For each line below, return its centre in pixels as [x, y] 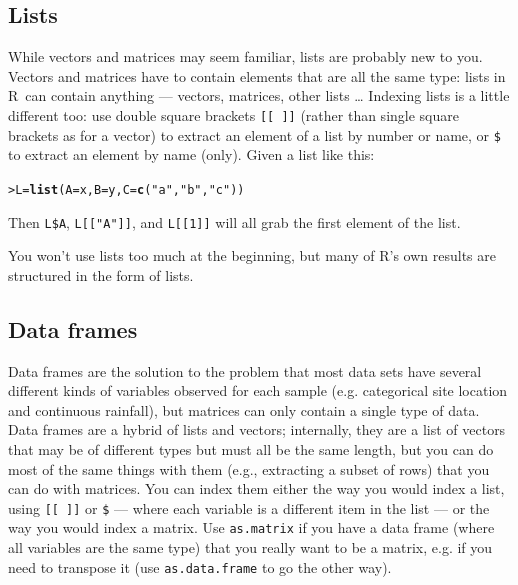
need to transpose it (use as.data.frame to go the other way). [200, 566]
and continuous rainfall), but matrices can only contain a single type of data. [244, 409]
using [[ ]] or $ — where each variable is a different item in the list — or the [249, 507]
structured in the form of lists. [101, 274]
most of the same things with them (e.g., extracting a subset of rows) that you [249, 468]
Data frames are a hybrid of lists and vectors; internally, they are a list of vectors [257, 429]
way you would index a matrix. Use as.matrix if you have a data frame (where [251, 527]
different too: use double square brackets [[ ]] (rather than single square [233, 114]
